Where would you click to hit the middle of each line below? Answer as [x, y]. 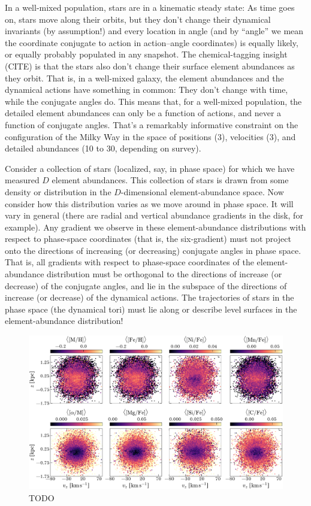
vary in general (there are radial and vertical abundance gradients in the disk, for [154, 215]
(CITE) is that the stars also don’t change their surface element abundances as [150, 66]
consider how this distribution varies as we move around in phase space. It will [149, 203]
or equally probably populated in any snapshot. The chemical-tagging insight [146, 54]
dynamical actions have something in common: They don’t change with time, [147, 90]
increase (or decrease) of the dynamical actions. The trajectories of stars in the [150, 297]
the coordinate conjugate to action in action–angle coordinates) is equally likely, [152, 42]
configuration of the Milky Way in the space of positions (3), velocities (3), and [150, 136]
